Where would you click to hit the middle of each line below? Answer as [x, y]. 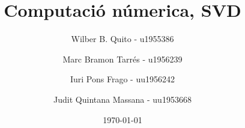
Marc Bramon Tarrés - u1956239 [122, 59]
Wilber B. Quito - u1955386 [122, 39]
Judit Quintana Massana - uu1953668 [122, 99]
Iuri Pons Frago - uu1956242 [122, 79]
